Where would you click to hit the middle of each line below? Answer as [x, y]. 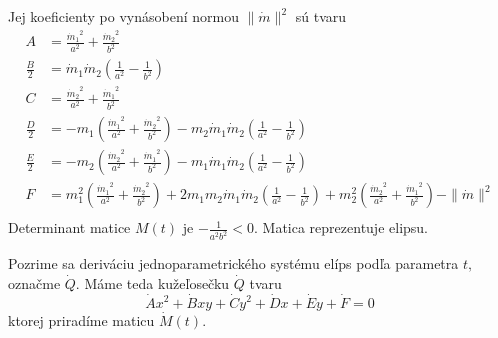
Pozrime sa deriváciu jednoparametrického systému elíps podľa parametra [233, 263]
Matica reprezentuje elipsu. [345, 227]
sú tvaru [321, 16]
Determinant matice [69, 227]
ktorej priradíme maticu [81, 319]
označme [34, 282]
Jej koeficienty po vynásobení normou [123, 16]
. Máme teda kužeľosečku [152, 282]
